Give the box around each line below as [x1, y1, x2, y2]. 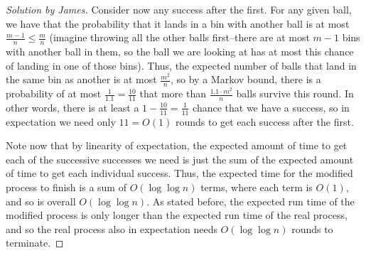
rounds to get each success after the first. [175, 114, 354, 129]
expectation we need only [6, 114, 116, 129]
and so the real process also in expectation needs [6, 221, 217, 236]
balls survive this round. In [236, 86, 354, 101]
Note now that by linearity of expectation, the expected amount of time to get [6, 138, 348, 153]
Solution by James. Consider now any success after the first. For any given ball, [6, 2, 352, 16]
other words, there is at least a [6, 99, 139, 114]
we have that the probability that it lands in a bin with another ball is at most [6, 16, 350, 31]
